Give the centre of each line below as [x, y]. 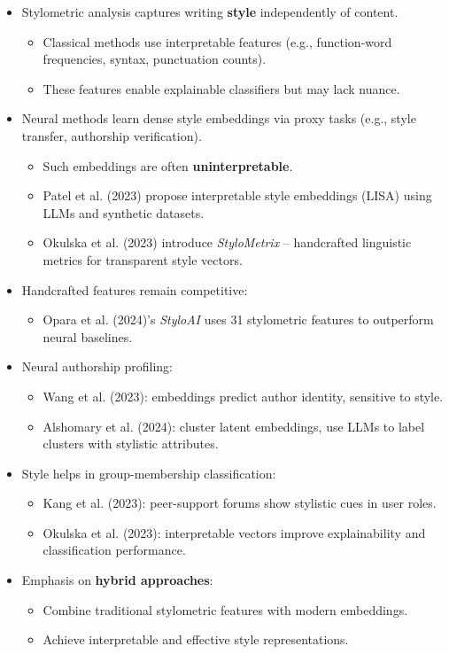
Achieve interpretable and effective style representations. [196, 639]
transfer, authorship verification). [112, 135]
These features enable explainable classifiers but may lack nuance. [221, 88]
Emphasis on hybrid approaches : [117, 580]
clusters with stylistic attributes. [131, 444]
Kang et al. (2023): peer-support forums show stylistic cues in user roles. [240, 503]
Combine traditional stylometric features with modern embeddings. [225, 609]
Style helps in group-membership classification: [149, 473]
